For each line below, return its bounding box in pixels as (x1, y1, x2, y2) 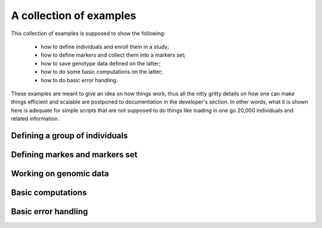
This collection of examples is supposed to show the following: (11, 30, 166, 37)
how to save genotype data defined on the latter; (41, 60, 161, 67)
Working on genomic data (11, 168, 109, 179)
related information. (11, 115, 60, 122)
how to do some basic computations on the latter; (41, 68, 163, 76)
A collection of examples (11, 9, 137, 22)
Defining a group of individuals (11, 130, 128, 140)
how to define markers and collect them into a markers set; (41, 51, 186, 59)
